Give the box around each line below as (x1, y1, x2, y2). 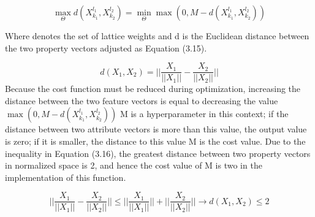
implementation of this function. (5, 170, 126, 183)
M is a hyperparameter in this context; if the (120, 107, 289, 120)
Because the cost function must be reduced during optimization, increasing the (5, 82, 301, 95)
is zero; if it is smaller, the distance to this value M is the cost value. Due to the (5, 135, 306, 148)
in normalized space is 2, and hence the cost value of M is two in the (5, 159, 262, 172)
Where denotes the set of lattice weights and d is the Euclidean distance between (5, 29, 309, 42)
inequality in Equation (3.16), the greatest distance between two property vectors (5, 147, 311, 159)
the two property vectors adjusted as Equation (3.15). (5, 41, 207, 54)
